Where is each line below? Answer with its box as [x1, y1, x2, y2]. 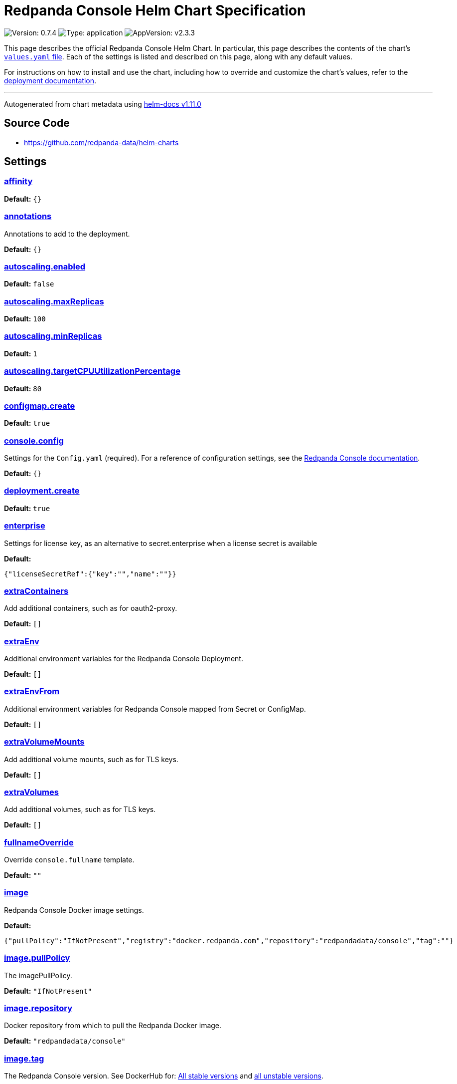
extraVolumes [4, 787, 59, 797]
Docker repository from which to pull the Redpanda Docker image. [4, 1021, 222, 1030]
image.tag [4, 1053, 44, 1064]
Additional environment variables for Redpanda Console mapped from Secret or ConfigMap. [4, 704, 306, 713]
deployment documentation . [4, 76, 97, 85]
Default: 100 [4, 314, 46, 323]
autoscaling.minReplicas [4, 331, 102, 341]
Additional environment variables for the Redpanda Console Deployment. [4, 654, 243, 663]
